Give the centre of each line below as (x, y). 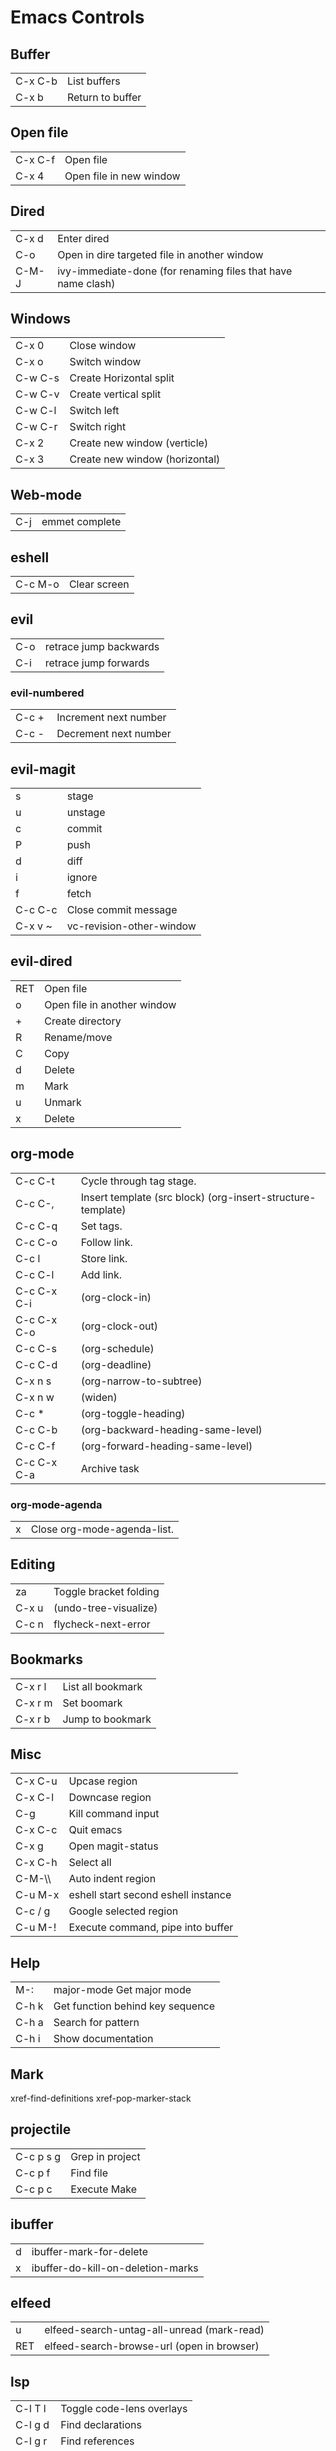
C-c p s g (38, 2156)
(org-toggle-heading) (133, 1413)
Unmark (63, 1102)
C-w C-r (36, 427)
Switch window (105, 362)
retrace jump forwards (97, 663)
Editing (33, 1564)
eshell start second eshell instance (150, 1895)
